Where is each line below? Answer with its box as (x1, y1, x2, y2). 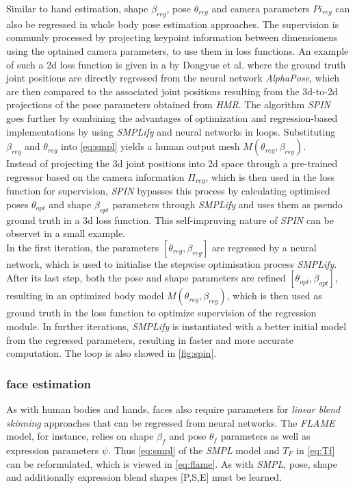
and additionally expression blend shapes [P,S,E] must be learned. (6, 470, 282, 484)
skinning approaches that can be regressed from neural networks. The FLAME (6, 415, 335, 429)
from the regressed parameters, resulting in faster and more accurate (6, 332, 293, 347)
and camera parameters (211, 1, 310, 15)
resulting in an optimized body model (6, 288, 164, 303)
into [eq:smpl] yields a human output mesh (61, 139, 240, 153)
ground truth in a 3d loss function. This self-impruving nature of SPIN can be (6, 212, 334, 227)
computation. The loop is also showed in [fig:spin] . (6, 346, 217, 360)
